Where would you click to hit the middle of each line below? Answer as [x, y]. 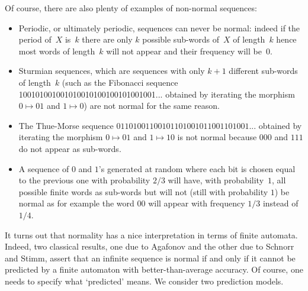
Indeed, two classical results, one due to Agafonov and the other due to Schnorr [150, 246]
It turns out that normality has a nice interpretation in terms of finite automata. [151, 235]
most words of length [57, 51]
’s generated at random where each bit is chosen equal [197, 168]
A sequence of [44, 168]
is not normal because [217, 137]
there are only [107, 39]
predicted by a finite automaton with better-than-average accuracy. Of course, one [154, 269]
